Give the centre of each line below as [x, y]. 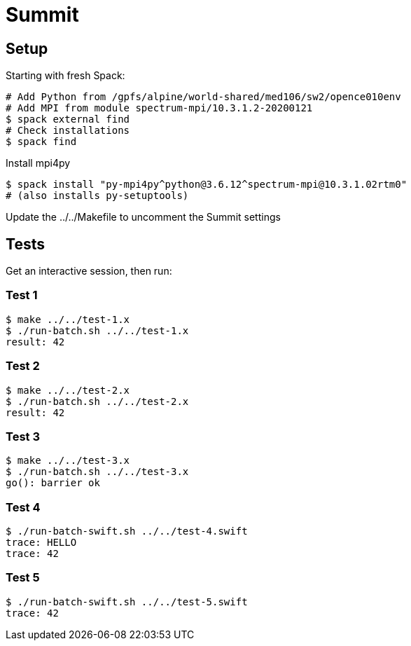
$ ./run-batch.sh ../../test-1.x [97, 330]
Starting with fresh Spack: [65, 76]
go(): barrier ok [53, 483]
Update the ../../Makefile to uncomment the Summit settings [143, 217]
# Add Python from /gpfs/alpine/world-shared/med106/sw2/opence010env [203, 97]
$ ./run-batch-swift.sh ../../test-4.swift [127, 531]
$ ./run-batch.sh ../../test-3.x [97, 472]
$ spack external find [68, 119]
